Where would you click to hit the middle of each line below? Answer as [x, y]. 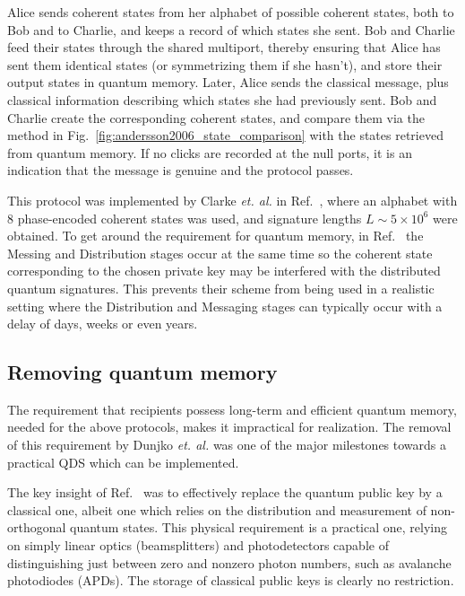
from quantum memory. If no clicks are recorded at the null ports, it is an [210, 152]
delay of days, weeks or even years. [103, 324]
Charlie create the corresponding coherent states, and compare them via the [216, 117]
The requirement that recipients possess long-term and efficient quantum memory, [232, 409]
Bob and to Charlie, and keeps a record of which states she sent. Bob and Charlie [231, 29]
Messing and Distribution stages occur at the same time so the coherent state [220, 253]
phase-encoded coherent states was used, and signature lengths [189, 218]
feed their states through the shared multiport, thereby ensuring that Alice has [224, 47]
